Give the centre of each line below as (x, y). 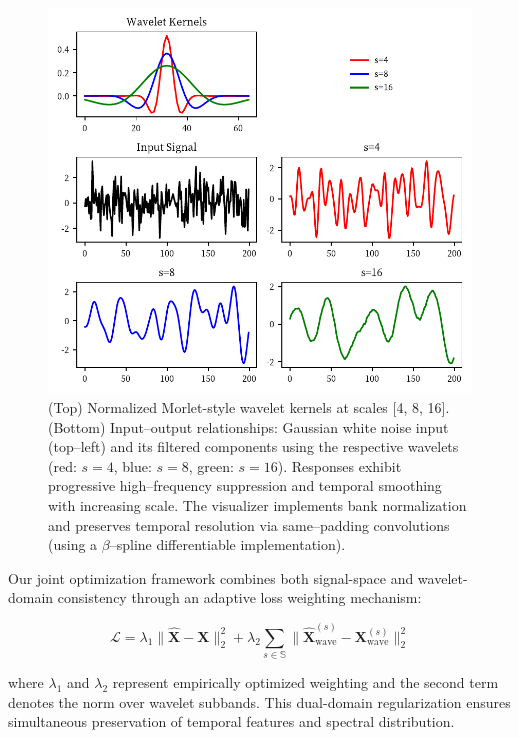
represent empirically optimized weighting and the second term (305, 681)
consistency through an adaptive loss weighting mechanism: (239, 597)
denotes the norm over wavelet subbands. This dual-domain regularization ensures (259, 701)
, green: (211, 465)
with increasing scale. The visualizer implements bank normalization (257, 505)
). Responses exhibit (339, 465)
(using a (73, 544)
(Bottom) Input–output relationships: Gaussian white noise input (248, 426)
